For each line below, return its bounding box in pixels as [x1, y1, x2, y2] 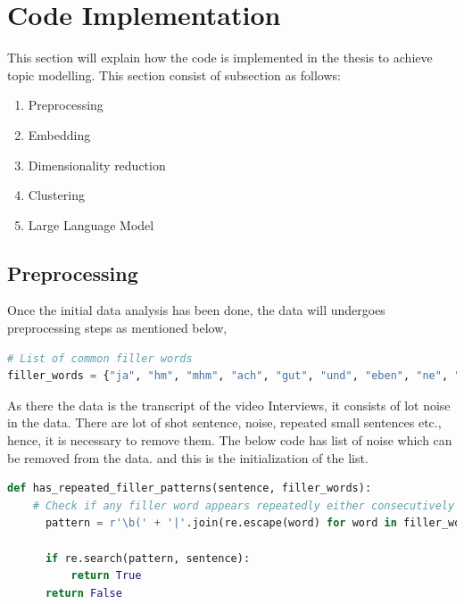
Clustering [28, 186, 85, 204]
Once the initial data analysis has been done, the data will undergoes [7, 301, 385, 319]
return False [45, 586, 122, 600]
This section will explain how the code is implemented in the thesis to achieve [7, 48, 433, 67]
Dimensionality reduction [28, 155, 166, 174]
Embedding [28, 125, 91, 144]
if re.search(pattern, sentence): [45, 551, 251, 565]
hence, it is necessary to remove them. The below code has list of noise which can [7, 431, 452, 450]
